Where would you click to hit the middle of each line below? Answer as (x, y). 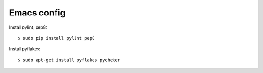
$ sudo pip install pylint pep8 (56, 38)
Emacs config (37, 13)
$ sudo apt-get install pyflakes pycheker (69, 60)
